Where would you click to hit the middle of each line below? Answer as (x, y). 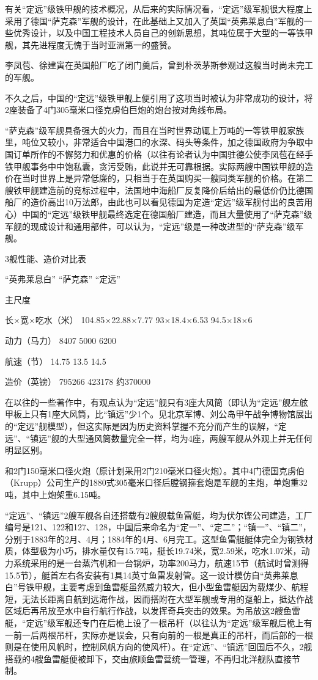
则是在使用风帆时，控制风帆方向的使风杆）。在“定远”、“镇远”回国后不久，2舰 (159, 647)
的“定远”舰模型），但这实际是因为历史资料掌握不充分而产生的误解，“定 (146, 426)
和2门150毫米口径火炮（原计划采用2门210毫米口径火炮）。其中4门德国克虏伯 (155, 470)
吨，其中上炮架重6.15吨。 (55, 494)
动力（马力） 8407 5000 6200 (61, 341)
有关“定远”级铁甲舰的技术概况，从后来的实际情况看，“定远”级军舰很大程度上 (159, 9)
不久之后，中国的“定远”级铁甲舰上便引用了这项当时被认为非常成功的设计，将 (159, 97)
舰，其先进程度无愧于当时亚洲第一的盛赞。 (91, 44)
